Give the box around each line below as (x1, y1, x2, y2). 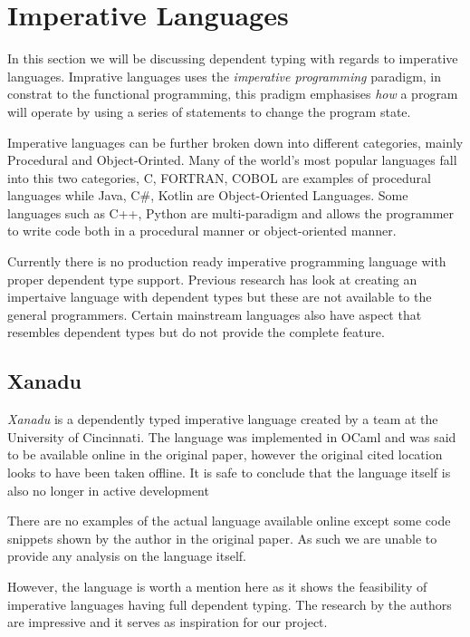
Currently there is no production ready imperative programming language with (7, 252, 446, 271)
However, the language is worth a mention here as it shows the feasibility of (7, 576, 427, 595)
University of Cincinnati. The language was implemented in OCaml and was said (7, 427, 456, 446)
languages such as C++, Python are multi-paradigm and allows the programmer (7, 203, 455, 222)
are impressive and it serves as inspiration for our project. (7, 613, 328, 632)
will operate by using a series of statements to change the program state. (7, 101, 411, 121)
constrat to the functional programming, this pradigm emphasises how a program (7, 84, 458, 103)
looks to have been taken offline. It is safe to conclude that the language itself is (7, 463, 451, 482)
